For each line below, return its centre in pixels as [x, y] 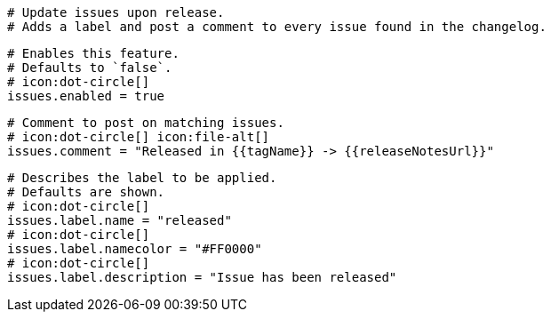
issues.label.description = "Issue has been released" [202, 277]
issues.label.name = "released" [120, 220]
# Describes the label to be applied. [142, 178]
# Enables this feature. [93, 53]
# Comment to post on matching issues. [146, 123]
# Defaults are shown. [86, 192]
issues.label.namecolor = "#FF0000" [135, 249]
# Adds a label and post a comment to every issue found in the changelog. [277, 27]
